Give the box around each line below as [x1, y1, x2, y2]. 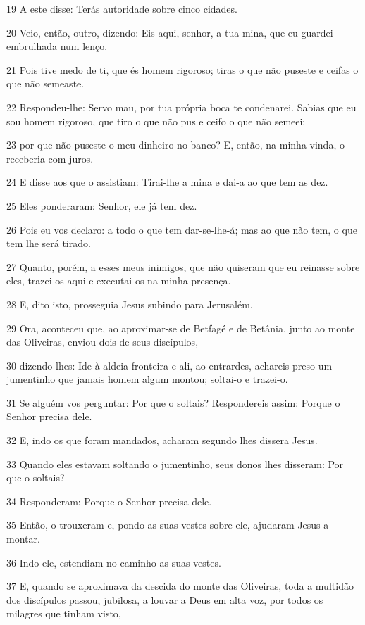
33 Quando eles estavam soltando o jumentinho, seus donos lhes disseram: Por [6, 456, 344, 471]
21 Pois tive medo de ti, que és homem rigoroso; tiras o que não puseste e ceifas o [6, 62, 359, 77]
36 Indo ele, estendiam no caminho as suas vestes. [6, 555, 221, 569]
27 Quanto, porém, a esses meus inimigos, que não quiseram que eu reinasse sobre [6, 259, 360, 274]
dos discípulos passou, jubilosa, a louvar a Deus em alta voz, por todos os [6, 592, 323, 607]
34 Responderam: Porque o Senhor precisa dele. [6, 493, 212, 508]
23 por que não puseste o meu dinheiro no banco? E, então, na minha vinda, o [6, 137, 345, 152]
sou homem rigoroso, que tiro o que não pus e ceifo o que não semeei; [6, 113, 306, 128]
